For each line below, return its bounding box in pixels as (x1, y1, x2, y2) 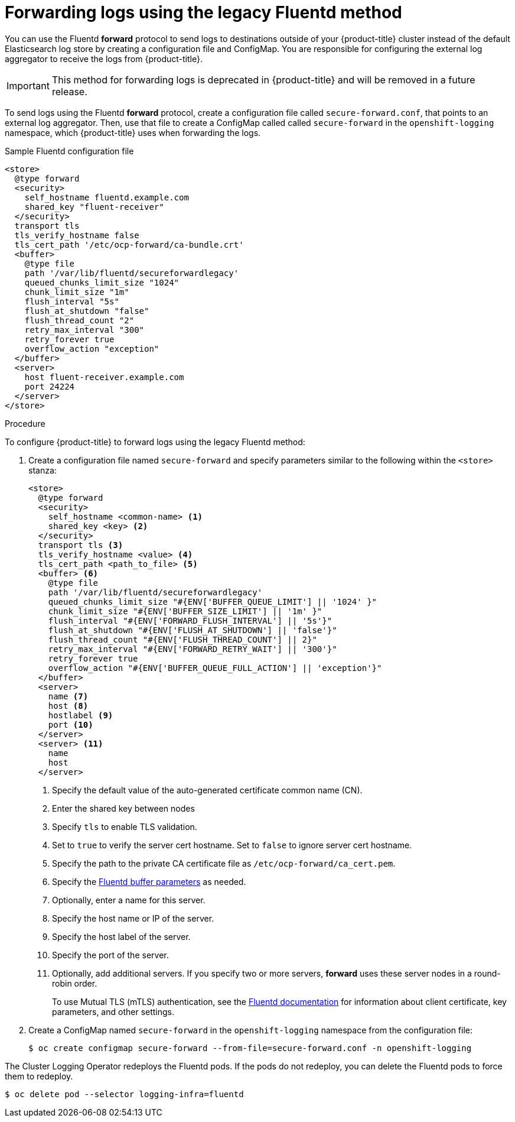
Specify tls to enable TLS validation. (52, 821, 197, 832)
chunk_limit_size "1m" (24, 287, 129, 297)
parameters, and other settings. (52, 1006, 175, 1017)
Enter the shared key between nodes (52, 803, 195, 813)
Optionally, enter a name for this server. (52, 894, 206, 905)
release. (51, 85, 87, 98)
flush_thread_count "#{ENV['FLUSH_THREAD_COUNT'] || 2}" (48, 634, 317, 644)
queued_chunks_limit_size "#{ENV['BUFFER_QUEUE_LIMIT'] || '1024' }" (48, 596, 377, 607)
